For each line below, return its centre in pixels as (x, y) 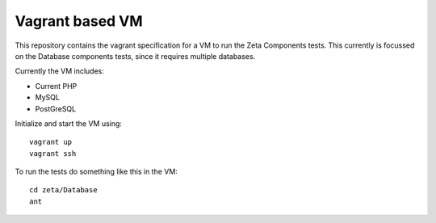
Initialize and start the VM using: (69, 123)
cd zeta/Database (63, 190)
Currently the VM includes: (59, 71)
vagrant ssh (53, 153)
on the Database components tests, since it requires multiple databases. (135, 56)
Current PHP (56, 86)
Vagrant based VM (79, 21)
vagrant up (51, 142)
